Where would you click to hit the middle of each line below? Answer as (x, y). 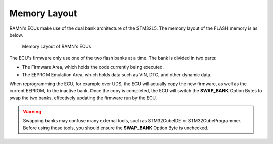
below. (16, 35)
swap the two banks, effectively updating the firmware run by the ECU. (83, 98)
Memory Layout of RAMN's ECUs (57, 47)
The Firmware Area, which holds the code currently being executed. (93, 67)
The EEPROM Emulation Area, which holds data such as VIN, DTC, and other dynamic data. (117, 74)
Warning (32, 112)
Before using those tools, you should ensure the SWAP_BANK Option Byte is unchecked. (116, 128)
